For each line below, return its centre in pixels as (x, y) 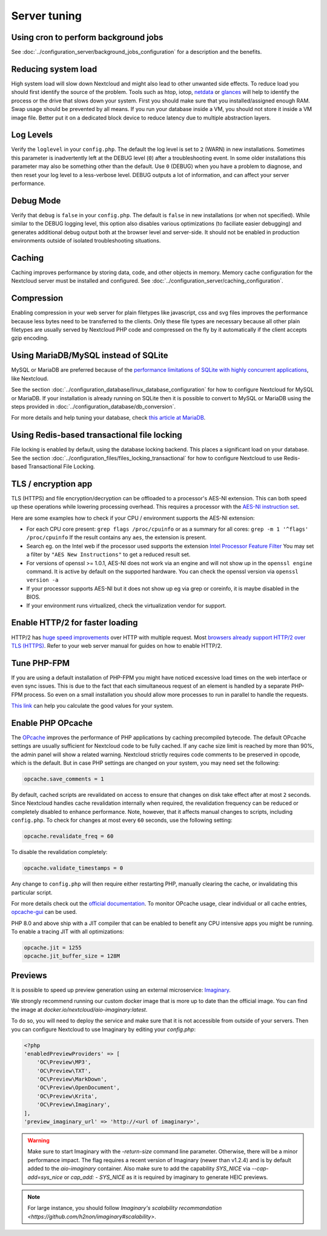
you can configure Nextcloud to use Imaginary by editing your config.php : (104, 1029)
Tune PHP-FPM (40, 663)
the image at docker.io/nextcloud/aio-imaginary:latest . (79, 1009)
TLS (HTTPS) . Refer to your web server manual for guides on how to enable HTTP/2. (117, 645)
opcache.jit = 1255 (53, 948)
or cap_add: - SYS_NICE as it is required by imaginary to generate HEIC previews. (166, 1177)
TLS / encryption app (52, 484)
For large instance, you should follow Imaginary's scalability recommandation (125, 1208)
